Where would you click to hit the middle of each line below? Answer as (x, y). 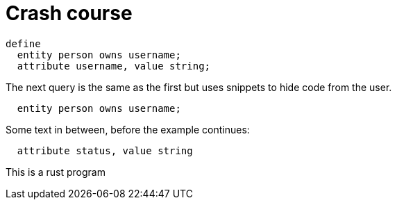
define (23, 43)
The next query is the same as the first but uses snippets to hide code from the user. (199, 87)
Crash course (69, 13)
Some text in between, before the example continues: (128, 129)
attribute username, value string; (114, 66)
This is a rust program (56, 172)
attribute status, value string (105, 150)
